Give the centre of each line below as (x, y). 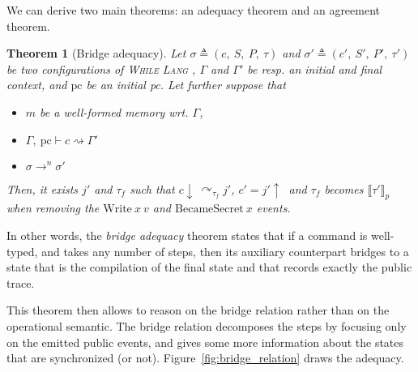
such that (152, 188)
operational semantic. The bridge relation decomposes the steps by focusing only (207, 325)
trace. (21, 282)
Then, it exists (43, 188)
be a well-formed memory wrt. (114, 111)
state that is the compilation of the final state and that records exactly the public (209, 267)
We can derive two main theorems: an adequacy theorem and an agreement (194, 10)
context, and (37, 85)
